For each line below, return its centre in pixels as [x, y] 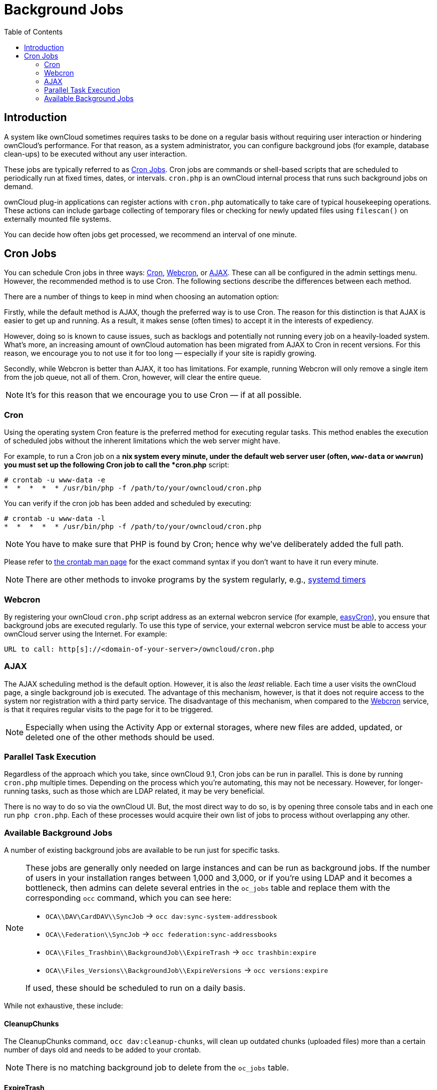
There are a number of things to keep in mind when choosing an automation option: [142, 297]
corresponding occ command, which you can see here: [129, 898]
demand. [19, 186]
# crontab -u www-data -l [55, 519]
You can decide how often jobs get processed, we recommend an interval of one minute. [150, 234]
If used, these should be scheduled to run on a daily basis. [136, 988]
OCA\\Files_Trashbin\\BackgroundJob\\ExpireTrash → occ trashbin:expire [181, 952]
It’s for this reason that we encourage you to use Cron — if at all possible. [164, 395]
